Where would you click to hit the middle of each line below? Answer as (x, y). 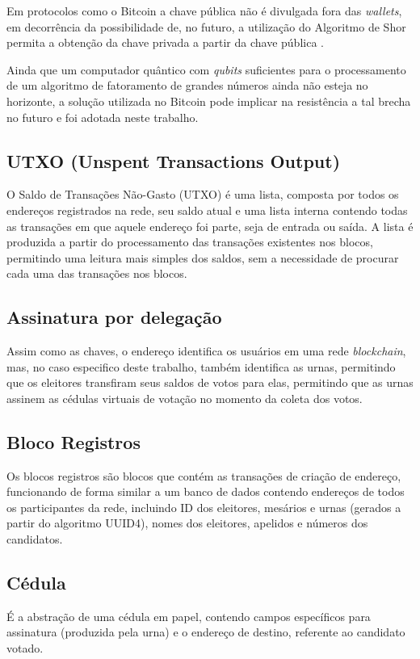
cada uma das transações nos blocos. (97, 273)
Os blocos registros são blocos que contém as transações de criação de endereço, (204, 475)
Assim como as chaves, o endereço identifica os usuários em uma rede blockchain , (206, 351)
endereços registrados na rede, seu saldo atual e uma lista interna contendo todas (207, 210)
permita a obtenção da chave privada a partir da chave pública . (165, 42)
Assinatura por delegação (114, 317)
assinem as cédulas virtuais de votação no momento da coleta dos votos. (185, 398)
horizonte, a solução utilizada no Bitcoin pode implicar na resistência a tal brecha (209, 101)
